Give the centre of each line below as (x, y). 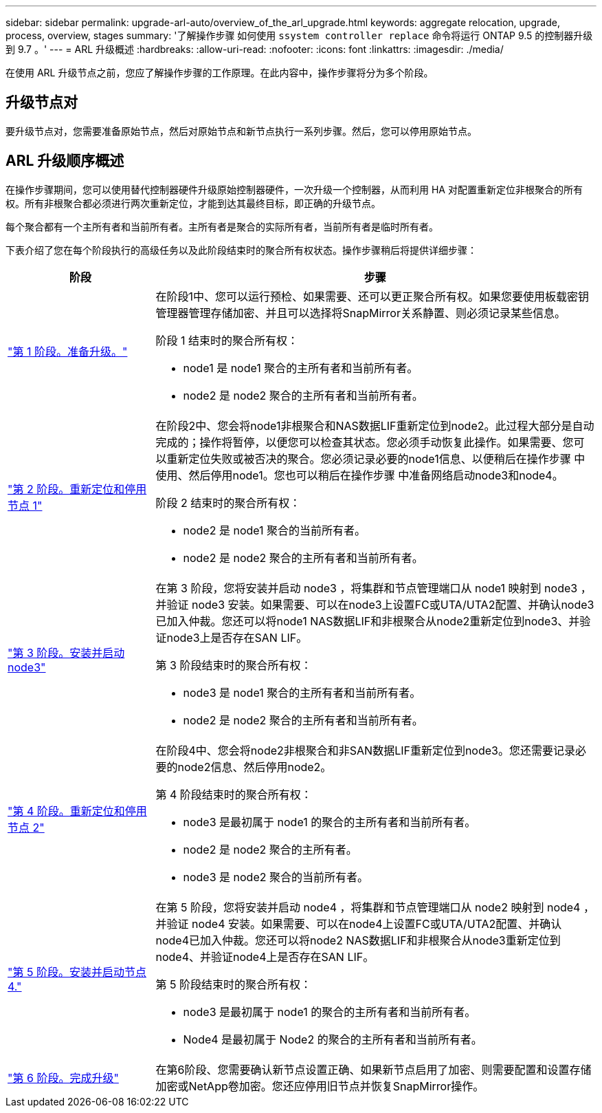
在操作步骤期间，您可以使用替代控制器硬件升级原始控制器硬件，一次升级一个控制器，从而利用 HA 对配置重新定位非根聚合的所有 (294, 189)
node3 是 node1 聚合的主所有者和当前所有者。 (302, 692)
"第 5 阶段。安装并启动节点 (77, 972)
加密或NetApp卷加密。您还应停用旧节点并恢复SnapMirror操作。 (320, 1086)
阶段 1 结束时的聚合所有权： (227, 340)
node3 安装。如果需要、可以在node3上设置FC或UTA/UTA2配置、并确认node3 (393, 604)
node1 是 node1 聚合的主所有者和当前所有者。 (301, 368)
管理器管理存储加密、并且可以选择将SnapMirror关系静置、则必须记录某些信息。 (360, 313)
